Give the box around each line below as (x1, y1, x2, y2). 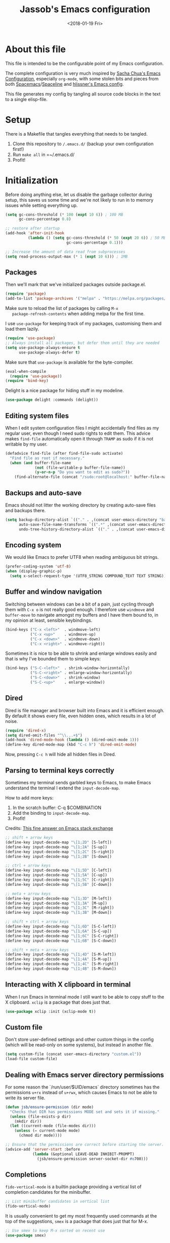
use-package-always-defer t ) (18, 349, 80, 355)
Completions (5, 1170, 47, 1179)
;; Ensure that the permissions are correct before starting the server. (5, 1142, 164, 1148)
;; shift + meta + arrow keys (5, 947, 69, 952)
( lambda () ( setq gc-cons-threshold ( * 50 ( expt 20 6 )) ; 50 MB (27, 235, 166, 241)
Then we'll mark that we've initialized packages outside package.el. (5, 281, 146, 288)
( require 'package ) (5, 291, 47, 297)
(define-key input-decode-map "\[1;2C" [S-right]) (5, 849, 114, 854)
